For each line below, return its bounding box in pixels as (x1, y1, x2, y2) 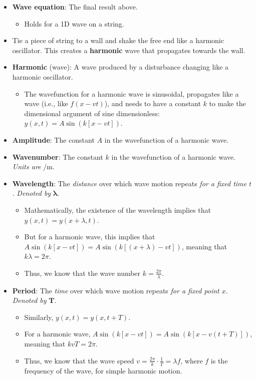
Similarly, (24, 311, 54, 322)
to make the (209, 98, 246, 109)
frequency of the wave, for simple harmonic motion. (24, 365, 182, 375)
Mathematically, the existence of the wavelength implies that (24, 204, 211, 215)
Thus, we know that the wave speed (24, 355, 134, 365)
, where (180, 355, 203, 365)
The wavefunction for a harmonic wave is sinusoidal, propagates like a (24, 88, 239, 99)
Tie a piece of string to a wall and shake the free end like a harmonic (12, 35, 224, 46)
